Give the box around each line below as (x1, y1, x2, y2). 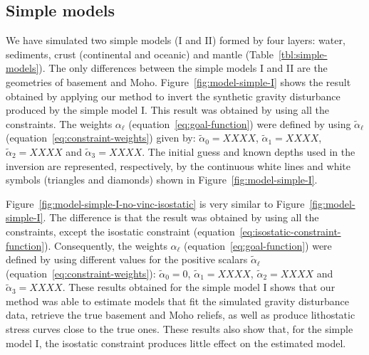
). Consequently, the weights (44, 238, 167, 253)
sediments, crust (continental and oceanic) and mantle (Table (6, 46, 274, 61)
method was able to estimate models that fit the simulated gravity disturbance (6, 293, 349, 308)
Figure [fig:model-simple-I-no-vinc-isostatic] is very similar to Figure (6, 196, 305, 211)
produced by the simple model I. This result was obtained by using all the (6, 102, 329, 117)
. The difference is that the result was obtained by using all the (43, 210, 319, 225)
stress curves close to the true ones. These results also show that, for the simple (6, 322, 353, 337)
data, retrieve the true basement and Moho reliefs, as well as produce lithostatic (6, 307, 355, 322)
